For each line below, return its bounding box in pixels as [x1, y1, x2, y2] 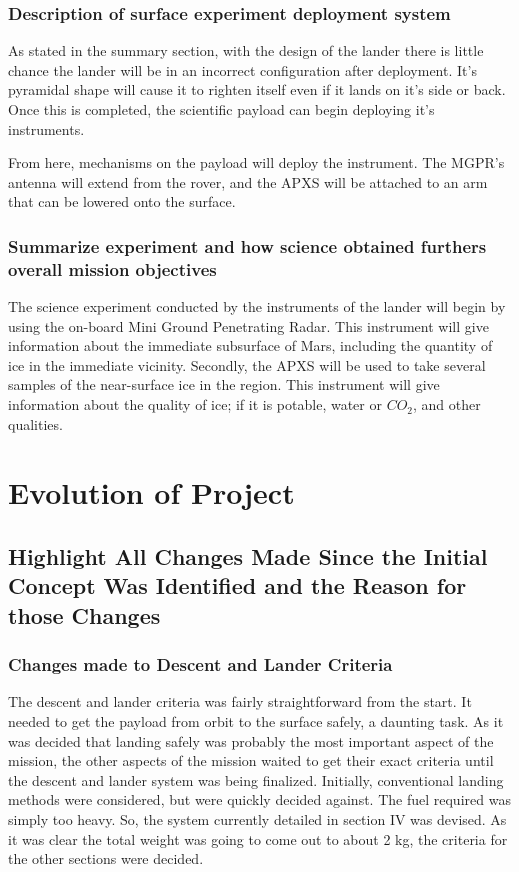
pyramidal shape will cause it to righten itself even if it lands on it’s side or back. [8, 79, 506, 100]
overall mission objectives [8, 256, 217, 281]
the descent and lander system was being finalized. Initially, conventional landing [8, 769, 504, 790]
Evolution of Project [8, 472, 295, 513]
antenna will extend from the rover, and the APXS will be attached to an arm [8, 171, 488, 192]
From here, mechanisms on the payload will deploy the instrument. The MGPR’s [8, 152, 505, 173]
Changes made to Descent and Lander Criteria [8, 652, 393, 677]
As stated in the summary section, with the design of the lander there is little [8, 40, 484, 61]
